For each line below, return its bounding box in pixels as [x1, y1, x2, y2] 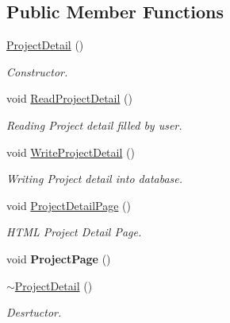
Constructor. [6, 63, 68, 80]
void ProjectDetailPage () [6, 197, 131, 213]
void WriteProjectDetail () [6, 143, 135, 160]
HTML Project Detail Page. [6, 224, 142, 240]
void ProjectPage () [6, 250, 111, 267]
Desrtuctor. [6, 304, 62, 321]
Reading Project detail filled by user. [6, 116, 182, 133]
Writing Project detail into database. [6, 170, 183, 187]
